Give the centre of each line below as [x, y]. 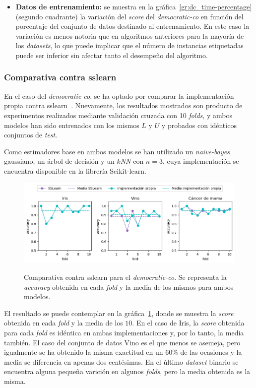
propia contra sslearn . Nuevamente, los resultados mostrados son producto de [123, 105]
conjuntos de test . [31, 135]
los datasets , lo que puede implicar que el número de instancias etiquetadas [129, 45]
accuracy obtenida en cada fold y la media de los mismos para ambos [129, 287]
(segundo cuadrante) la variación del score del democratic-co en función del [129, 16]
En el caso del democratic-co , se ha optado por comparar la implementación [119, 96]
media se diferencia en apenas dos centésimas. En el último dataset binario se [121, 361]
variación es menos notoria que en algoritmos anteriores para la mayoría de [130, 35]
